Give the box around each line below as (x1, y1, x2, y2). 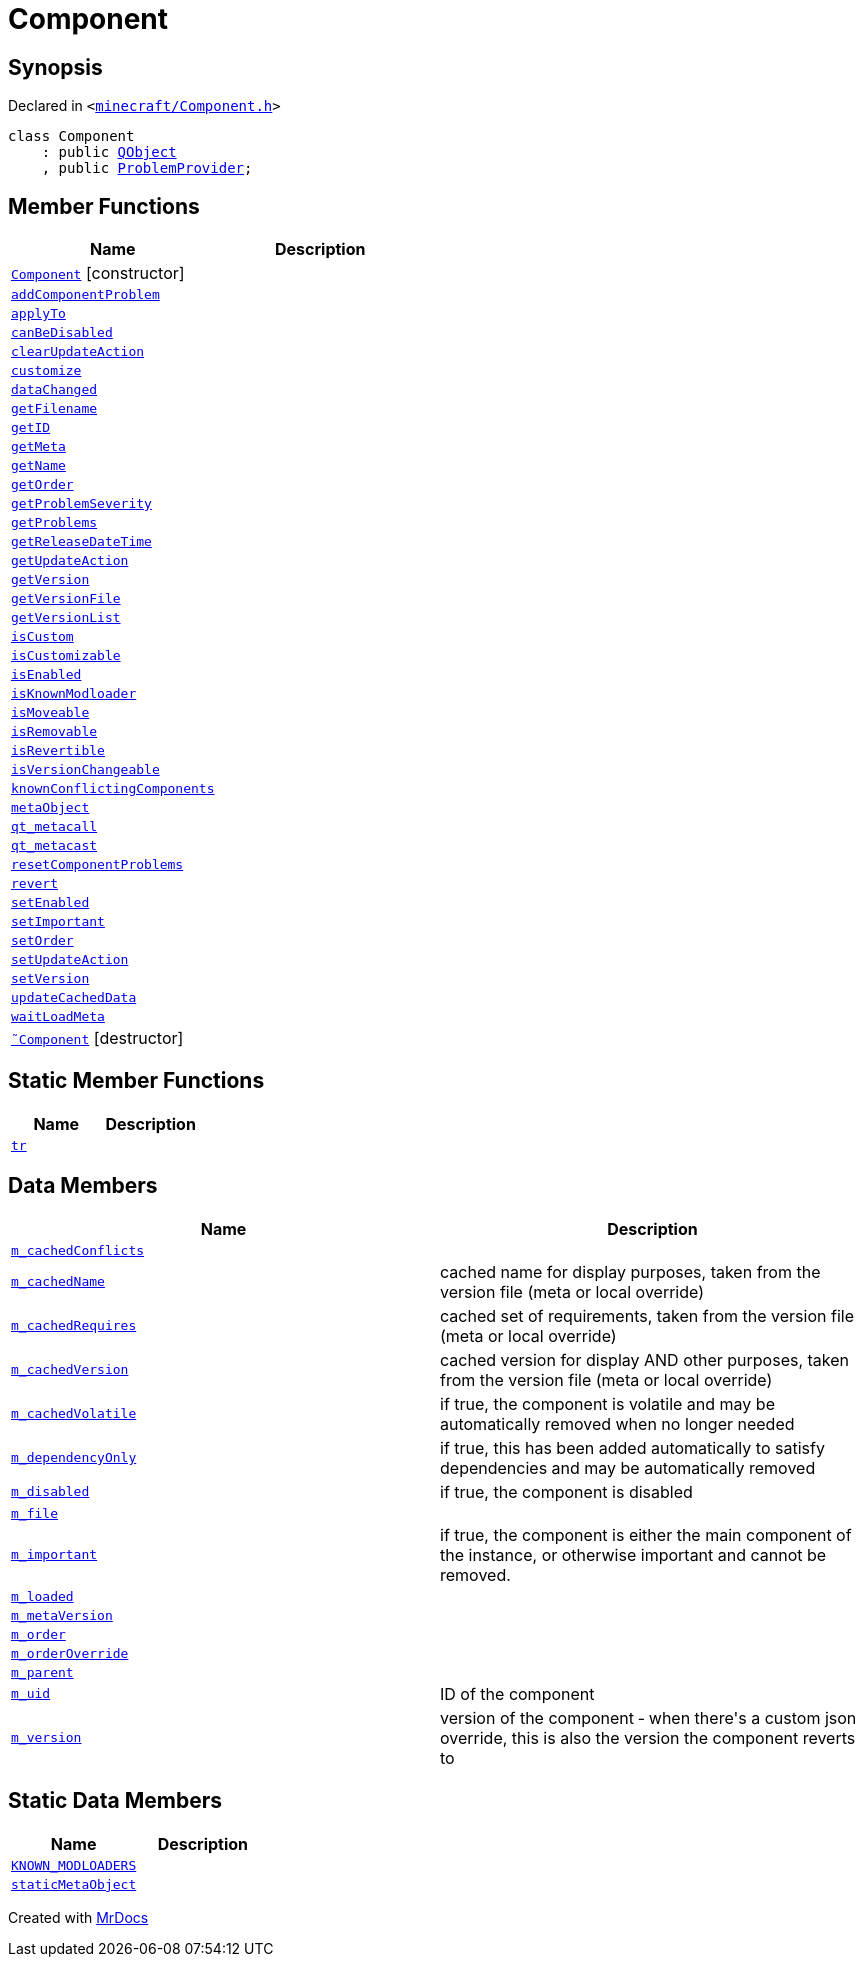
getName (11, 458, 66, 474)
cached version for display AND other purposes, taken (440, 1349, 850, 1370)
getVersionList (11, 610, 121, 626)
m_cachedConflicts (11, 1242, 145, 1258)
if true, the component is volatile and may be (440, 1393, 775, 1414)
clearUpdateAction (11, 344, 145, 360)
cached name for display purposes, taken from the (440, 1261, 821, 1282)
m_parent (11, 1664, 74, 1680)
